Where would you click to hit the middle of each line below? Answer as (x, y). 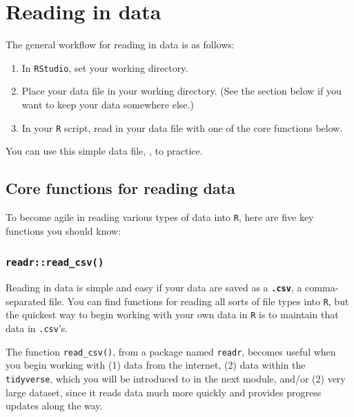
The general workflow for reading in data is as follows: (120, 45)
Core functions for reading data (120, 188)
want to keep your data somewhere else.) (108, 104)
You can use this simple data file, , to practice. (104, 151)
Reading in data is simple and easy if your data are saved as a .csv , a (154, 288)
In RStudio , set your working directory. (105, 67)
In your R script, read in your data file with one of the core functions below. (182, 127)
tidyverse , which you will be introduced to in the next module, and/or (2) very (176, 378)
